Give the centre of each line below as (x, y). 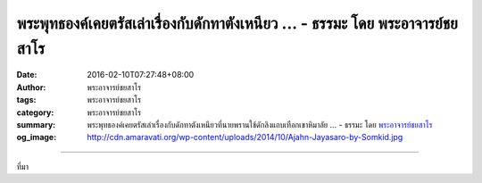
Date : (27, 75)
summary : (36, 124)
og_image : (37, 137)
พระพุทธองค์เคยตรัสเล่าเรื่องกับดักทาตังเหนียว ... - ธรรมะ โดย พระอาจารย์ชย (237, 23)
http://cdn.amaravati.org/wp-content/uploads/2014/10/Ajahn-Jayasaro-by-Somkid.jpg (245, 137)
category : (35, 112)
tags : (26, 100)
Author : (31, 87)
